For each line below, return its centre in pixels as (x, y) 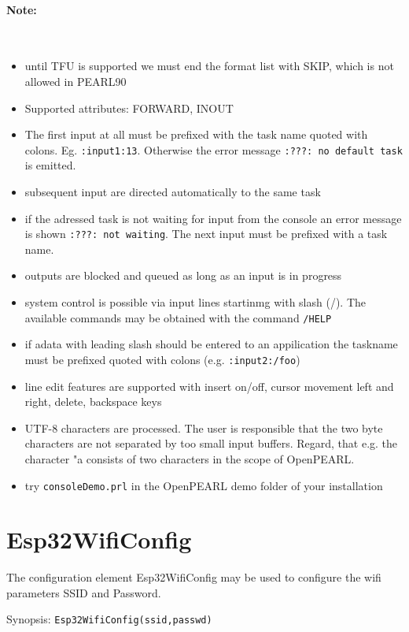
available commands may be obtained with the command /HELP (178, 317)
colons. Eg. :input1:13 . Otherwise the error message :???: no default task (214, 149)
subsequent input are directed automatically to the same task (173, 192)
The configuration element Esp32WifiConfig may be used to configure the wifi (194, 577)
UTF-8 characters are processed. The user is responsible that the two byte (204, 428)
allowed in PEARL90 (76, 81)
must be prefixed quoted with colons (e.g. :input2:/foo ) (162, 359)
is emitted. (50, 165)
